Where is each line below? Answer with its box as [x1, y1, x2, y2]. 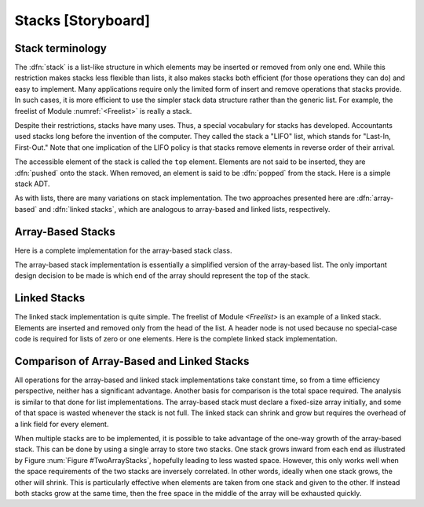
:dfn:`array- [356, 193, 394, 203]
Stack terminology [14, 42, 108, 55]
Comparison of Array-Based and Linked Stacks [14, 354, 250, 368]
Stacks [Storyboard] [14, 12, 151, 29]
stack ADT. [14, 179, 50, 188]
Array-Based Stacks [14, 224, 115, 239]
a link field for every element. [14, 419, 109, 429]
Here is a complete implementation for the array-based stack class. [14, 246, 232, 255]
